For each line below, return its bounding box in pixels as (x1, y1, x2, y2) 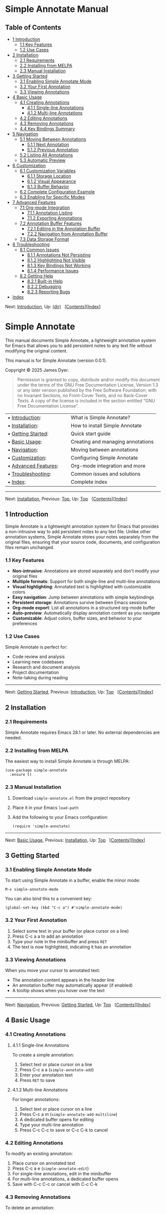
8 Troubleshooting (12, 242, 50, 247)
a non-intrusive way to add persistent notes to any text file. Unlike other (5, 528, 151, 534)
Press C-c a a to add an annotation (12, 933, 83, 939)
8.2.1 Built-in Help (27, 278, 63, 284)
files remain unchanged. (5, 544, 54, 550)
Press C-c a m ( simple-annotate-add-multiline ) (19, 1111, 118, 1117)
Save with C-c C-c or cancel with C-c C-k (12, 1181, 98, 1187)
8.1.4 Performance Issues (27, 268, 79, 273)
